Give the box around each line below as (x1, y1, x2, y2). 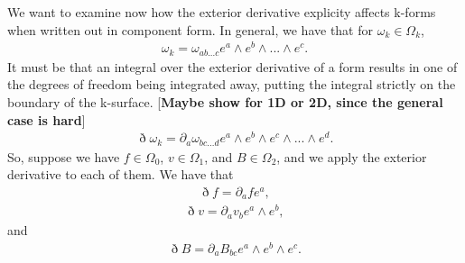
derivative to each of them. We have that (7, 165, 234, 184)
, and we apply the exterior (276, 147, 427, 166)
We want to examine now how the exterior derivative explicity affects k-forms (7, 3, 436, 21)
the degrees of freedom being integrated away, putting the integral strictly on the (7, 75, 456, 94)
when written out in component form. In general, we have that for (7, 20, 373, 39)
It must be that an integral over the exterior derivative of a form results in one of (7, 57, 458, 76)
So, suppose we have (7, 147, 120, 166)
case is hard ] (7, 110, 86, 129)
